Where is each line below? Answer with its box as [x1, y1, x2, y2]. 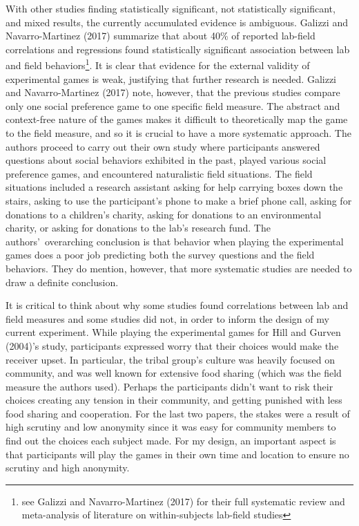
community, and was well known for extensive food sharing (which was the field [6, 366, 342, 380]
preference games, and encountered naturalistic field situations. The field [6, 166, 313, 180]
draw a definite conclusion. [6, 274, 119, 289]
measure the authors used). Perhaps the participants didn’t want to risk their [6, 379, 333, 393]
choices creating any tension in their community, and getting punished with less [6, 393, 342, 407]
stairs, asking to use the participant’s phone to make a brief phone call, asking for [6, 193, 352, 207]
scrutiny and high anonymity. [6, 460, 130, 475]
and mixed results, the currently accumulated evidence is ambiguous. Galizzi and [6, 15, 348, 29]
